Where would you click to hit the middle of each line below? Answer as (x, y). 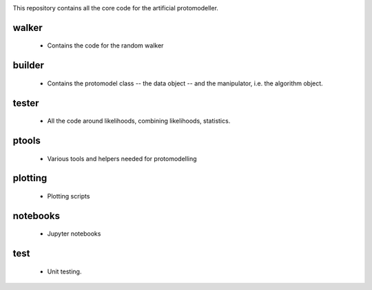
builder (28, 65)
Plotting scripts (69, 196)
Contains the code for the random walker (105, 45)
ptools (27, 141)
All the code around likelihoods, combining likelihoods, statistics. (139, 121)
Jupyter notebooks (74, 234)
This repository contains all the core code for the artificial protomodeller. (115, 8)
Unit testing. (64, 271)
